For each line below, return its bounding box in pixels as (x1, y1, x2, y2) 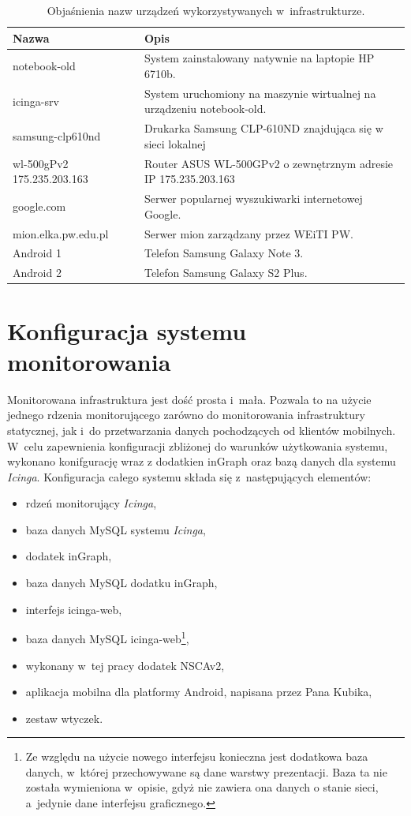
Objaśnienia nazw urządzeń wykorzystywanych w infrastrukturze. (47, 2, 365, 18)
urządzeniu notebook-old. (144, 100, 267, 117)
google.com (13, 197, 66, 214)
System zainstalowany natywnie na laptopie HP (144, 50, 375, 66)
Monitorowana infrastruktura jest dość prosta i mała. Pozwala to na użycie (7, 391, 372, 407)
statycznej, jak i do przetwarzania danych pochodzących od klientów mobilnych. (7, 421, 396, 438)
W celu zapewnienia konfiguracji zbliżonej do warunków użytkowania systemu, (7, 437, 388, 454)
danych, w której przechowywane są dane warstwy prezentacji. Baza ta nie (25, 763, 387, 780)
